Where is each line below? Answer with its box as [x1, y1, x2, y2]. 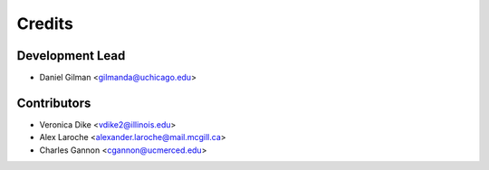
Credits [16, 14, 74, 33]
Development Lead [16, 48, 126, 63]
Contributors [16, 95, 91, 110]
